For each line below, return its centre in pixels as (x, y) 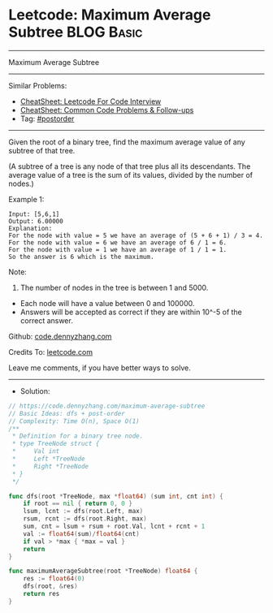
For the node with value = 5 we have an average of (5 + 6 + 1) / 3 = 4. (136, 235)
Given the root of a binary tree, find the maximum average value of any (127, 142)
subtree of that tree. (42, 150)
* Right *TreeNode (50, 466)
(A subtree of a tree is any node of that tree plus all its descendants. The (130, 166)
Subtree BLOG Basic (76, 32)
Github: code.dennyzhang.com (60, 336)
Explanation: (30, 228)
